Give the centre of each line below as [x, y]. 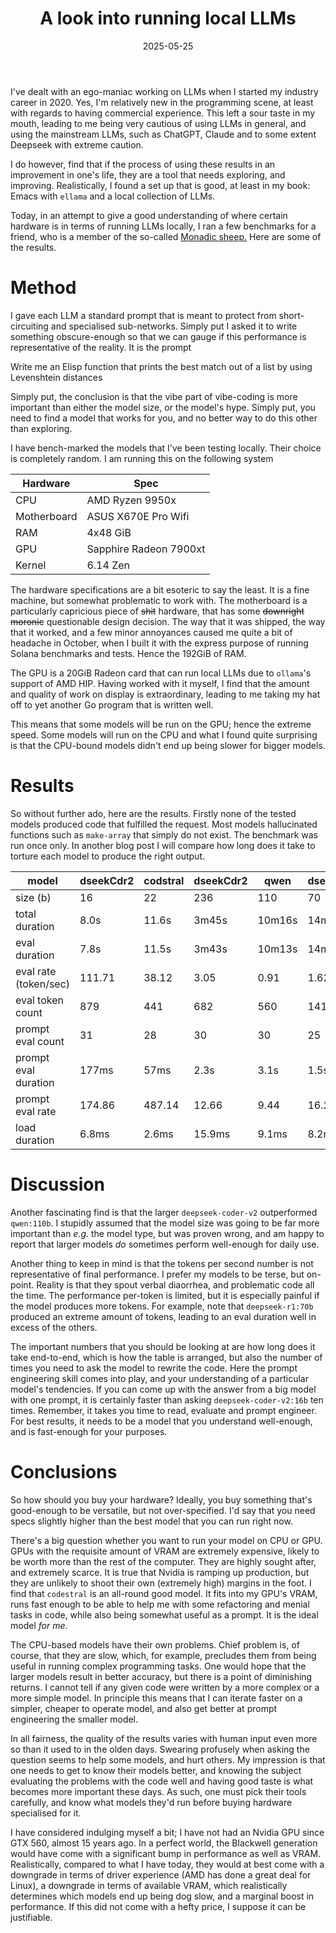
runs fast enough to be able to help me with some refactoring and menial [160, 1604]
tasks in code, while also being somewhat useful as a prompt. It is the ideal [164, 1614]
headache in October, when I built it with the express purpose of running [159, 643]
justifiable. [31, 1917]
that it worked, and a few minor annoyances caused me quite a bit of [151, 632]
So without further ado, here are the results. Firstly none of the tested [153, 813]
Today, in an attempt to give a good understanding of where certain [149, 215]
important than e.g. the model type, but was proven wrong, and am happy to [167, 1233]
